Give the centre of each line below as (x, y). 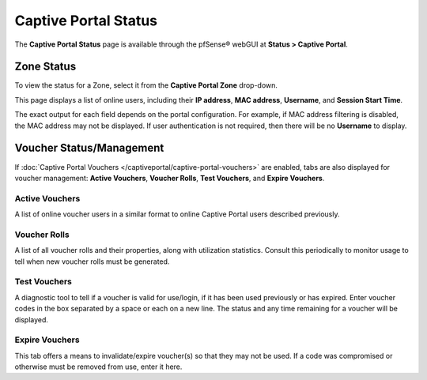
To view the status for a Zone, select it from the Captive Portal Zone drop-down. (146, 85)
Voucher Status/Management (89, 148)
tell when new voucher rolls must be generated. (92, 261)
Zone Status (45, 67)
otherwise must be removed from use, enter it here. (98, 367)
